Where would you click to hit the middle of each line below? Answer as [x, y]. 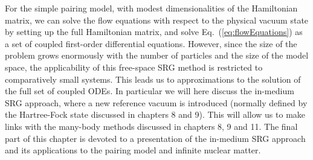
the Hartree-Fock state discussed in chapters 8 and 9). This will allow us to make [155, 114]
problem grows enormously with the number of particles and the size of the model [157, 55]
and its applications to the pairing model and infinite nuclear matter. [133, 150]
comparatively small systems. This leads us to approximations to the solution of [153, 79]
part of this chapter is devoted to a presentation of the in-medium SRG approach [155, 138]
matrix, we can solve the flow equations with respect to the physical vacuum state [157, 20]
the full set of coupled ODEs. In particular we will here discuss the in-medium [150, 91]
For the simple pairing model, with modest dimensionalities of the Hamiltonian [151, 8]
